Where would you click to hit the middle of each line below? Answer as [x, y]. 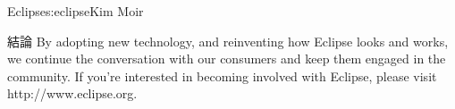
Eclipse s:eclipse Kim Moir [76, 11]
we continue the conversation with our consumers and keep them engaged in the [227, 59]
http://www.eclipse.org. [72, 93]
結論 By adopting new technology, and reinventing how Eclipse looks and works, [228, 41]
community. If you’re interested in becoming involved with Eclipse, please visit [222, 75]
